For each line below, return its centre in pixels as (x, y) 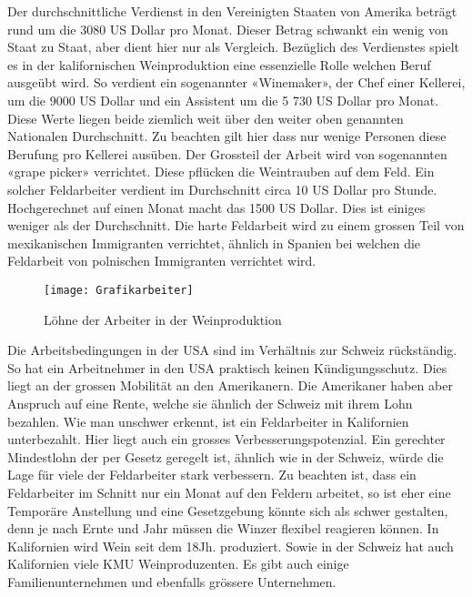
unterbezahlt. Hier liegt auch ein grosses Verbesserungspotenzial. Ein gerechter (226, 439)
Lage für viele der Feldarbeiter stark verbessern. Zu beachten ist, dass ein (212, 475)
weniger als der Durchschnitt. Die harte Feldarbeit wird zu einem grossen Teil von (236, 225)
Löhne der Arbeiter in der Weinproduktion (163, 319)
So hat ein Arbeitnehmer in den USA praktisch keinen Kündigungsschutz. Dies (227, 367)
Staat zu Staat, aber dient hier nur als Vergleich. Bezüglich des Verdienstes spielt (233, 47)
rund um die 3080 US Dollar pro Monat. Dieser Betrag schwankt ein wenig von (228, 29)
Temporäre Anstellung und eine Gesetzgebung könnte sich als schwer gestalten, (228, 510)
